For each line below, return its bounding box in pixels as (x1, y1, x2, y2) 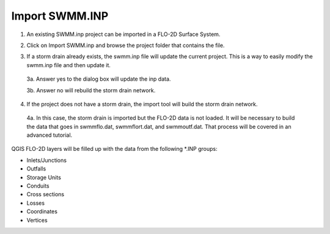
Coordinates (26, 208, 58, 215)
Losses (26, 199, 45, 207)
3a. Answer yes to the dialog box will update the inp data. (26, 75, 171, 82)
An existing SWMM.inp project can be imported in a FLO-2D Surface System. (26, 31, 221, 38)
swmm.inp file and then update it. (26, 61, 111, 68)
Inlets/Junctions (26, 156, 67, 164)
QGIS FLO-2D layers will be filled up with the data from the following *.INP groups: (11, 145, 218, 153)
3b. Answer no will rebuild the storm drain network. (26, 86, 156, 94)
